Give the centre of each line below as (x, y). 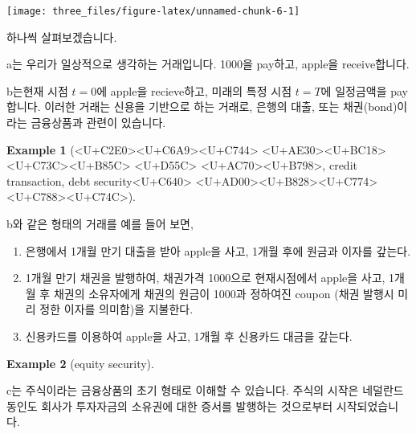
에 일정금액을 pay (364, 90)
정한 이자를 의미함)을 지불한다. (116, 309)
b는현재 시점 (37, 90)
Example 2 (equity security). (80, 363)
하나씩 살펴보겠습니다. (62, 37)
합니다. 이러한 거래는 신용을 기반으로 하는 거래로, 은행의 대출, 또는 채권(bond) (202, 106)
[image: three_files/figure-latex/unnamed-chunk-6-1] (153, 11)
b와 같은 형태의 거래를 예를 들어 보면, (100, 223)
